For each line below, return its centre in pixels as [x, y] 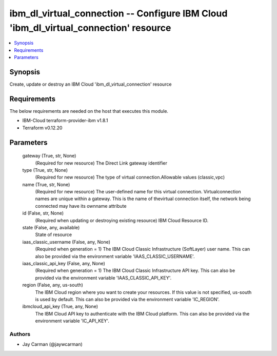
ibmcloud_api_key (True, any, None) [60, 306]
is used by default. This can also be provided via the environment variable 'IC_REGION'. [127, 299]
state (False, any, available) [51, 228]
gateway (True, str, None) [49, 156]
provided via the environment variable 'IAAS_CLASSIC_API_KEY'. [103, 278]
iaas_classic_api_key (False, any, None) [64, 263]
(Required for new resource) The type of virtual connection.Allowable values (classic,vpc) [130, 177]
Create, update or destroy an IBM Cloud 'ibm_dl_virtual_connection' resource [91, 84]
